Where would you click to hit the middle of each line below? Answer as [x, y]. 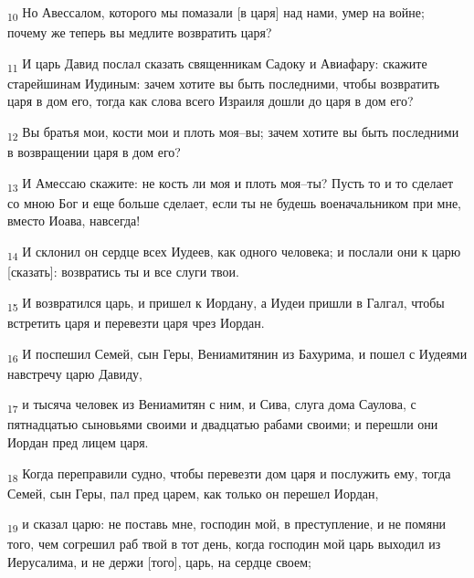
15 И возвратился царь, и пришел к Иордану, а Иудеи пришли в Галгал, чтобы [226, 303]
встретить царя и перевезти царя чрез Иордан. [136, 322]
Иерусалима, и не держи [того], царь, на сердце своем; [160, 561]
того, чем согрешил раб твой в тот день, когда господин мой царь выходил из [224, 544]
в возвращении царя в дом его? [94, 152]
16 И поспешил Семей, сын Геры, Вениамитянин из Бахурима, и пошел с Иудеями [237, 354]
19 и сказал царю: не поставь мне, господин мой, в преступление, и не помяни [227, 525]
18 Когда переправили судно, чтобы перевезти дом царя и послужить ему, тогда [229, 474]
